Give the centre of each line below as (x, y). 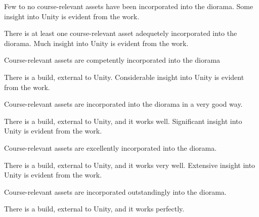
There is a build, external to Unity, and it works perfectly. (94, 209)
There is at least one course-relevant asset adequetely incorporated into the (121, 33)
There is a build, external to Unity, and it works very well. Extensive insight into (130, 165)
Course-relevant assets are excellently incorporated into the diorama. (111, 147)
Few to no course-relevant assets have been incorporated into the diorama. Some (129, 6)
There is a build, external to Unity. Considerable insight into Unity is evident (124, 77)
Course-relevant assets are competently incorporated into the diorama (112, 60)
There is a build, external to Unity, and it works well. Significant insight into (123, 121)
